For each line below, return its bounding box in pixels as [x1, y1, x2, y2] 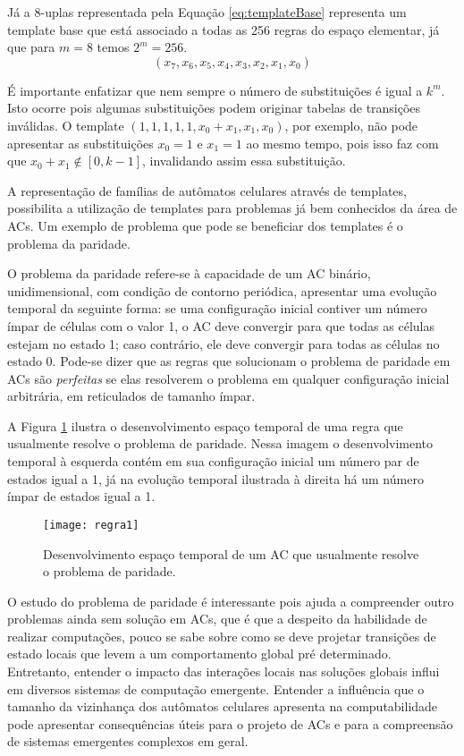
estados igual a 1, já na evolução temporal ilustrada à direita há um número [7, 469, 424, 488]
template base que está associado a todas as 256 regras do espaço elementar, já [7, 20, 440, 38]
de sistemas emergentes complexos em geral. [7, 732, 249, 751]
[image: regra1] [43, 518, 139, 531]
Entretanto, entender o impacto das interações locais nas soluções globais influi [7, 662, 440, 681]
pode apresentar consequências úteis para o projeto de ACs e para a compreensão [7, 714, 453, 733]
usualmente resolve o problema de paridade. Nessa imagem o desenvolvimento [7, 434, 434, 453]
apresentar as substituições [7, 133, 154, 152]
